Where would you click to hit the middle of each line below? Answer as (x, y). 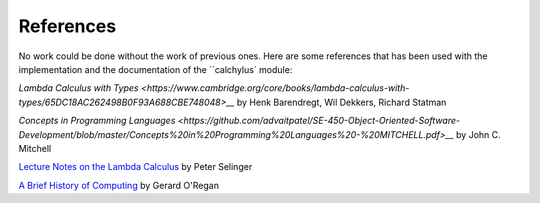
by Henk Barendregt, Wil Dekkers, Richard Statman (341, 102)
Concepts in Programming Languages (97, 121)
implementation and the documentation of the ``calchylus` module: (155, 69)
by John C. (478, 134)
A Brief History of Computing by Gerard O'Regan (119, 185)
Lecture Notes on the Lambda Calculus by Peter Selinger (135, 167)
